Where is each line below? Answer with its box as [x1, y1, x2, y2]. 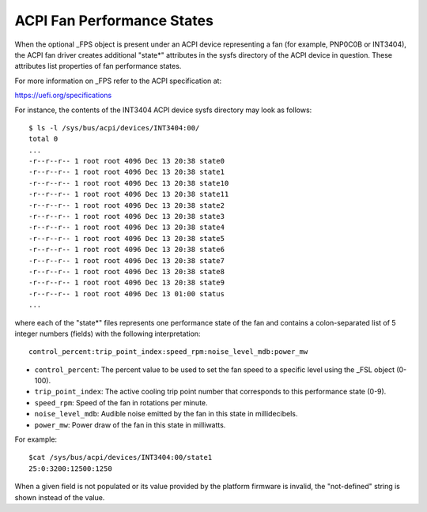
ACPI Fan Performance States [14, 12, 213, 29]
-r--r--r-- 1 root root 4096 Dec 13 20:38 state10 [28, 179, 229, 187]
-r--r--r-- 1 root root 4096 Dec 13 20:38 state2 [28, 201, 225, 209]
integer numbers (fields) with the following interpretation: [14, 329, 201, 338]
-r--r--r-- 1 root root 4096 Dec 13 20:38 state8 [28, 267, 225, 276]
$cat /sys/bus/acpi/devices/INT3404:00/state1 [28, 453, 213, 462]
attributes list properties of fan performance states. [14, 62, 182, 71]
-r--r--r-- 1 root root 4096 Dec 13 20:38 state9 [28, 278, 225, 288]
